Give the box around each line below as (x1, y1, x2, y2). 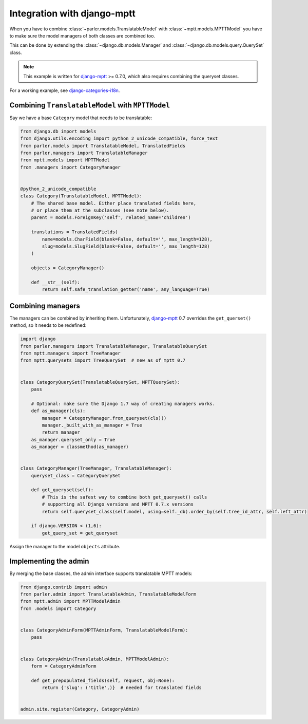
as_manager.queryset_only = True (31, 437, 115, 442)
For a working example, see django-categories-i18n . (9, 87, 120, 94)
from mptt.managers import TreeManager (20, 350, 121, 357)
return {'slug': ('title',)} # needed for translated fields (42, 685, 202, 691)
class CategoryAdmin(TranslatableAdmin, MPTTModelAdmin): (20, 656, 169, 662)
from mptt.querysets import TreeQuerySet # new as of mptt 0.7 (20, 358, 186, 363)
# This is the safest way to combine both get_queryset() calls (42, 494, 207, 500)
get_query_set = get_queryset (42, 530, 118, 536)
